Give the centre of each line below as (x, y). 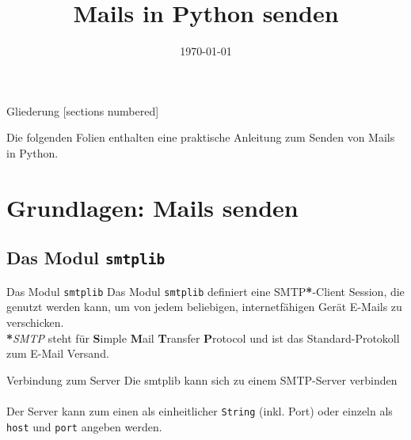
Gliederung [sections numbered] (83, 110)
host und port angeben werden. (84, 426)
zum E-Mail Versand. (58, 353)
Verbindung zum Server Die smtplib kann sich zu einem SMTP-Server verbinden (202, 379)
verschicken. (35, 322)
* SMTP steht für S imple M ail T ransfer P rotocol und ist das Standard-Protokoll (203, 338)
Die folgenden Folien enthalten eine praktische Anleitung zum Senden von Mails (201, 137)
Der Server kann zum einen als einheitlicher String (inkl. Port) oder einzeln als (200, 410)
